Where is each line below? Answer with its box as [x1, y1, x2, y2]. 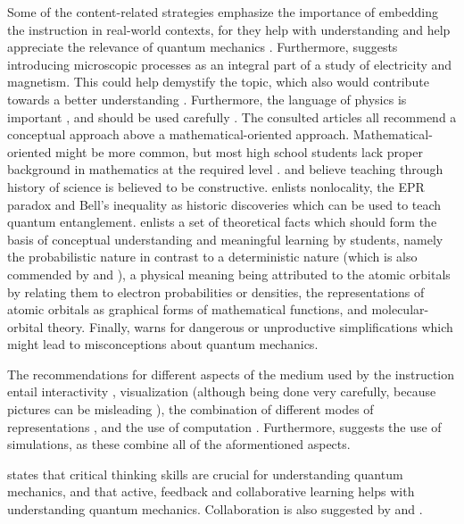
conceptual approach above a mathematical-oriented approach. [7, 125, 350, 144]
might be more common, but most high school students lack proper [55, 142, 423, 161]
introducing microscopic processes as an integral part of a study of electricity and [7, 54, 452, 73]
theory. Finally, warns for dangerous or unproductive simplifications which [47, 317, 453, 336]
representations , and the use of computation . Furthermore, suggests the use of [7, 417, 442, 436]
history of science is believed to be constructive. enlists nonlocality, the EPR [7, 177, 425, 195]
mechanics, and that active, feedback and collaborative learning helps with [7, 482, 415, 501]
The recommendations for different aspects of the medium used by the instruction [7, 364, 455, 383]
